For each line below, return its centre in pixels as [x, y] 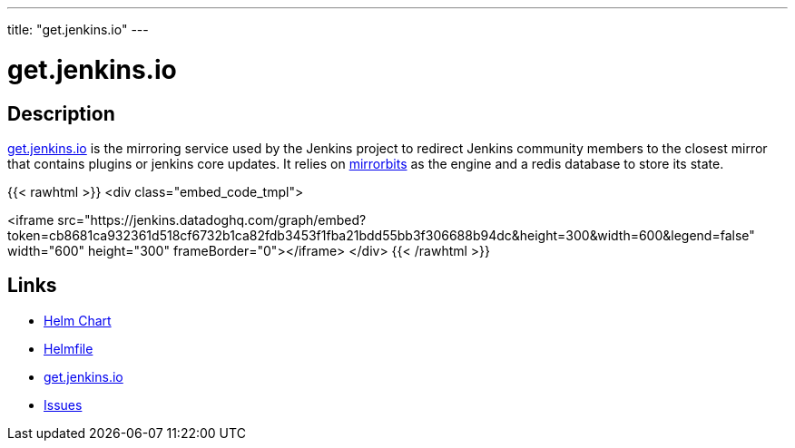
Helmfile [69, 348]
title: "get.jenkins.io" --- [78, 29]
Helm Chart [78, 320]
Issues [63, 404]
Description [61, 113]
